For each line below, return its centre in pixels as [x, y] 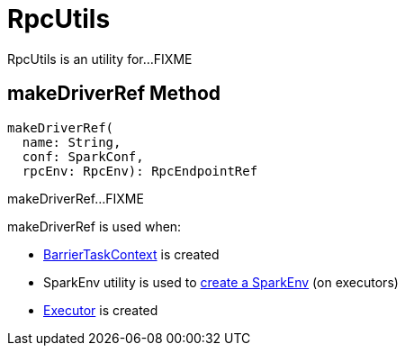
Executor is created [101, 310]
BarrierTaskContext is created [131, 254]
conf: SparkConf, [83, 156]
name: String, [72, 142]
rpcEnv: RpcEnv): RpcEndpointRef [140, 171]
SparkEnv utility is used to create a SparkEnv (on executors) [221, 282]
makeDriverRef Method [114, 94]
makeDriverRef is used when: [94, 226]
